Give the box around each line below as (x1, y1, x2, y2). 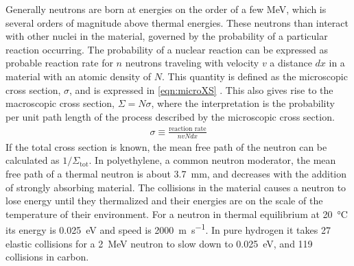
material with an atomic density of (5, 69, 152, 83)
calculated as (5, 153, 60, 167)
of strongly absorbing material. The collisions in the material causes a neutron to (5, 180, 346, 194)
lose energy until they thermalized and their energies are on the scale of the (5, 193, 323, 208)
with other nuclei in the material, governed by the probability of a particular (5, 29, 328, 43)
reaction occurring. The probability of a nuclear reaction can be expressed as (5, 42, 328, 56)
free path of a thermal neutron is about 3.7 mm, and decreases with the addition (5, 166, 347, 180)
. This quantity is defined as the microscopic (161, 69, 348, 83)
